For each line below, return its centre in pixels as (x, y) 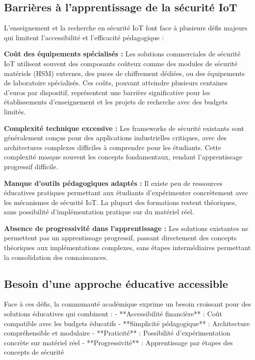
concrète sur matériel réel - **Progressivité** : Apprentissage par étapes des (118, 342)
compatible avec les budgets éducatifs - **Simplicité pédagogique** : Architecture (127, 323)
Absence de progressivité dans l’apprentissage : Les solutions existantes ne (126, 228)
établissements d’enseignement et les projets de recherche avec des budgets (116, 102)
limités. (15, 111)
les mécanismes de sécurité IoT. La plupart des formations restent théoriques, (120, 202)
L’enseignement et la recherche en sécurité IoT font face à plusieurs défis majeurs (126, 28)
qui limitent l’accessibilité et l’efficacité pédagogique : (84, 37)
